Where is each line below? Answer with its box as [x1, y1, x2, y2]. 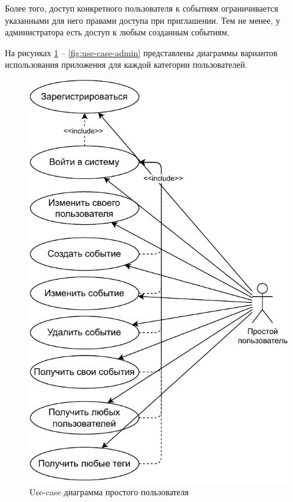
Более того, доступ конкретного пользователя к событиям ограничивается [5, 2, 278, 14]
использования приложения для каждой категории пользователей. [5, 58, 248, 71]
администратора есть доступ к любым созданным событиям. [5, 26, 230, 38]
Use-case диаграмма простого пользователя [29, 486, 189, 498]
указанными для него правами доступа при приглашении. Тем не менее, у [5, 13, 280, 26]
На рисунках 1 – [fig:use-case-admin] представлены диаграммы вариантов [5, 46, 278, 59]
